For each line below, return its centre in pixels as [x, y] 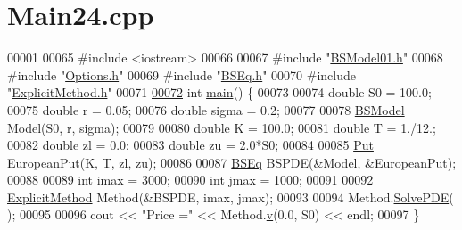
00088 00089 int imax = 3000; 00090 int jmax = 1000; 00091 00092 [190, 180]
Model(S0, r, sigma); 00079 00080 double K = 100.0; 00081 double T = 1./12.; [222, 127]
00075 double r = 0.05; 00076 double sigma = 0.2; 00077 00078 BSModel [206, 109]
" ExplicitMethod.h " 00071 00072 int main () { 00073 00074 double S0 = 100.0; [219, 92]
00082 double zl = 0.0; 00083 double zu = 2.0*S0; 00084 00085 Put [190, 145]
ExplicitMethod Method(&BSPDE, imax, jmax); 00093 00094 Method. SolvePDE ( [231, 197]
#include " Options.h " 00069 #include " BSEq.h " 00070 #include [181, 74]
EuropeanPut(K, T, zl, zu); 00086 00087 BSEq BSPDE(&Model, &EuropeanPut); [232, 162]
